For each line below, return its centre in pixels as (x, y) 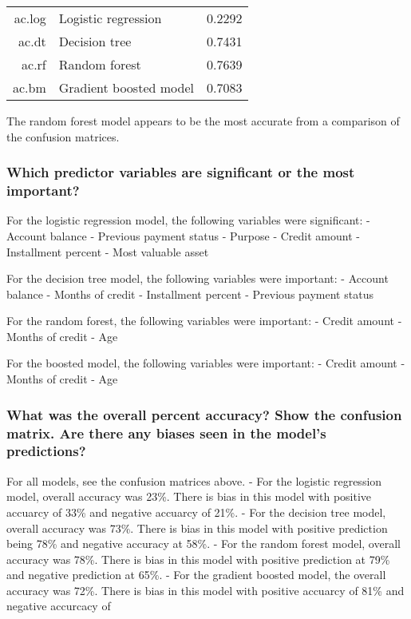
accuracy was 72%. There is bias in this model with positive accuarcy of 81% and (205, 590)
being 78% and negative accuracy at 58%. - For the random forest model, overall (204, 544)
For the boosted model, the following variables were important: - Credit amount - (206, 363)
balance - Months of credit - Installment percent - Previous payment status (190, 294)
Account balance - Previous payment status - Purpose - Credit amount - (183, 235)
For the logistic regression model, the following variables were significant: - (188, 220)
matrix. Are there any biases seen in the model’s (166, 433)
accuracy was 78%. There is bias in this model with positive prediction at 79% (198, 559)
